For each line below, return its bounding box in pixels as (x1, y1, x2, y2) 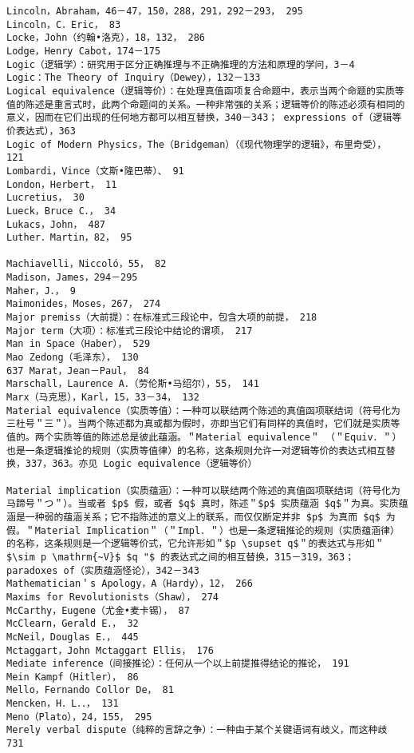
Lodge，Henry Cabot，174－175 (6, 45, 161, 57)
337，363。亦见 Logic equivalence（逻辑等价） (25, 458, 258, 470)
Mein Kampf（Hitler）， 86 (6, 671, 139, 683)
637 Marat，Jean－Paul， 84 (6, 365, 149, 376)
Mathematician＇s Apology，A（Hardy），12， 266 (6, 578, 253, 590)
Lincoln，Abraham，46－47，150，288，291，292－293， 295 (6, 6, 303, 17)
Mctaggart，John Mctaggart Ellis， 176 (6, 644, 215, 656)
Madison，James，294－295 (6, 272, 138, 284)
